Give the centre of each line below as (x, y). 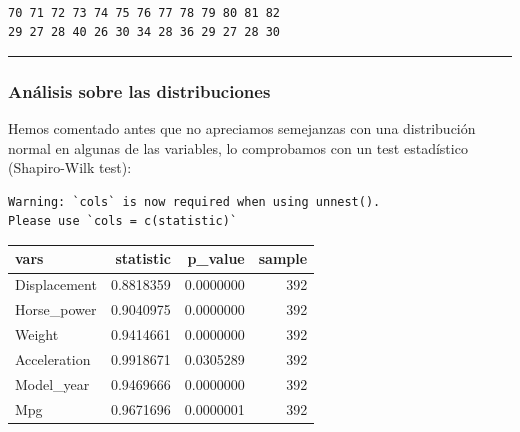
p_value (216, 258)
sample (283, 258)
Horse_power (56, 309)
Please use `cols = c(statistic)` (123, 221)
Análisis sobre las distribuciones (139, 90)
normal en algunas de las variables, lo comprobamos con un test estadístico (238, 147)
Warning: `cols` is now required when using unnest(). (194, 201)
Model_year (52, 383)
